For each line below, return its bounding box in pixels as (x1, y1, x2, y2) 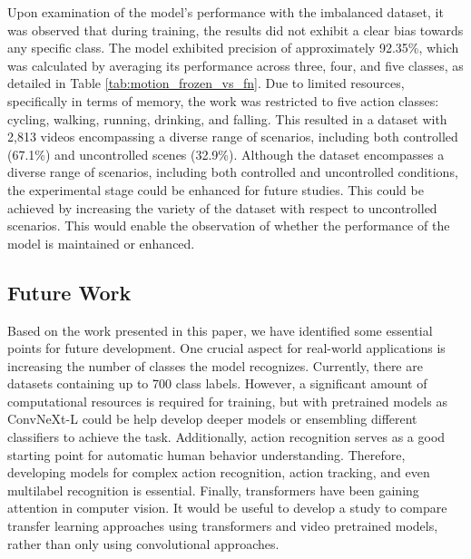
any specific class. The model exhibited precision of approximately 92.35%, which (7, 38, 459, 57)
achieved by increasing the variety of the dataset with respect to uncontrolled (7, 198, 437, 217)
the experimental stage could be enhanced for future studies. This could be (7, 180, 424, 199)
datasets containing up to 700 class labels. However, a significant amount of (7, 374, 427, 393)
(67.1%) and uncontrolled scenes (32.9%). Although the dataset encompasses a (7, 144, 445, 163)
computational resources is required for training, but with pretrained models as (7, 391, 447, 410)
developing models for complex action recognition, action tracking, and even (7, 463, 430, 482)
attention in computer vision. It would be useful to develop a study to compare (7, 498, 447, 517)
